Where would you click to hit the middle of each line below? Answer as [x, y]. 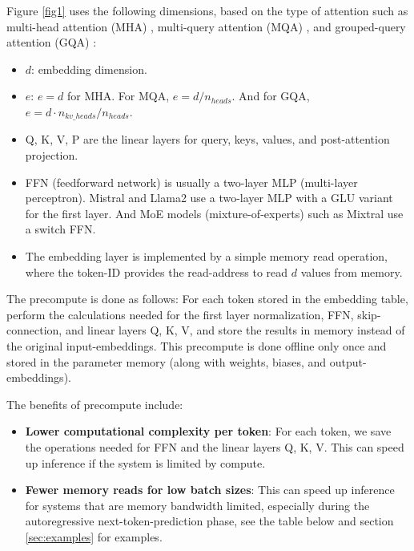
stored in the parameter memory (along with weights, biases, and [167, 361]
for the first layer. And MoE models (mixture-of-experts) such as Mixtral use [214, 213]
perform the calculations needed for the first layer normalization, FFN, [180, 314]
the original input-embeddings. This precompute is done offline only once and [197, 345]
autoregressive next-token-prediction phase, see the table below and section [209, 521]
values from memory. [352, 271]
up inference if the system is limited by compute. [145, 462]
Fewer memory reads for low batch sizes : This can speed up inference [210, 490]
